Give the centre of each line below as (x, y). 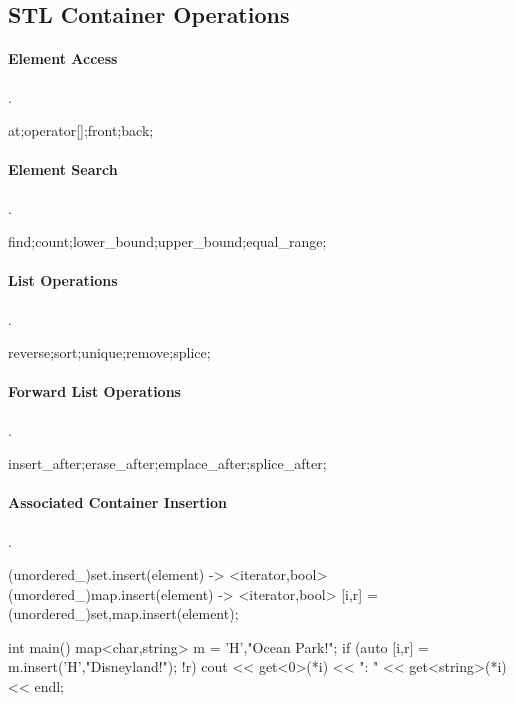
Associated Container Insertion (117, 502)
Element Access (63, 58)
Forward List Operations (94, 391)
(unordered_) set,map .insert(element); (123, 613)
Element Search (63, 169)
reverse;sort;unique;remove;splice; (109, 352)
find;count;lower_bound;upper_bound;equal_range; (167, 241)
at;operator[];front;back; (81, 130)
